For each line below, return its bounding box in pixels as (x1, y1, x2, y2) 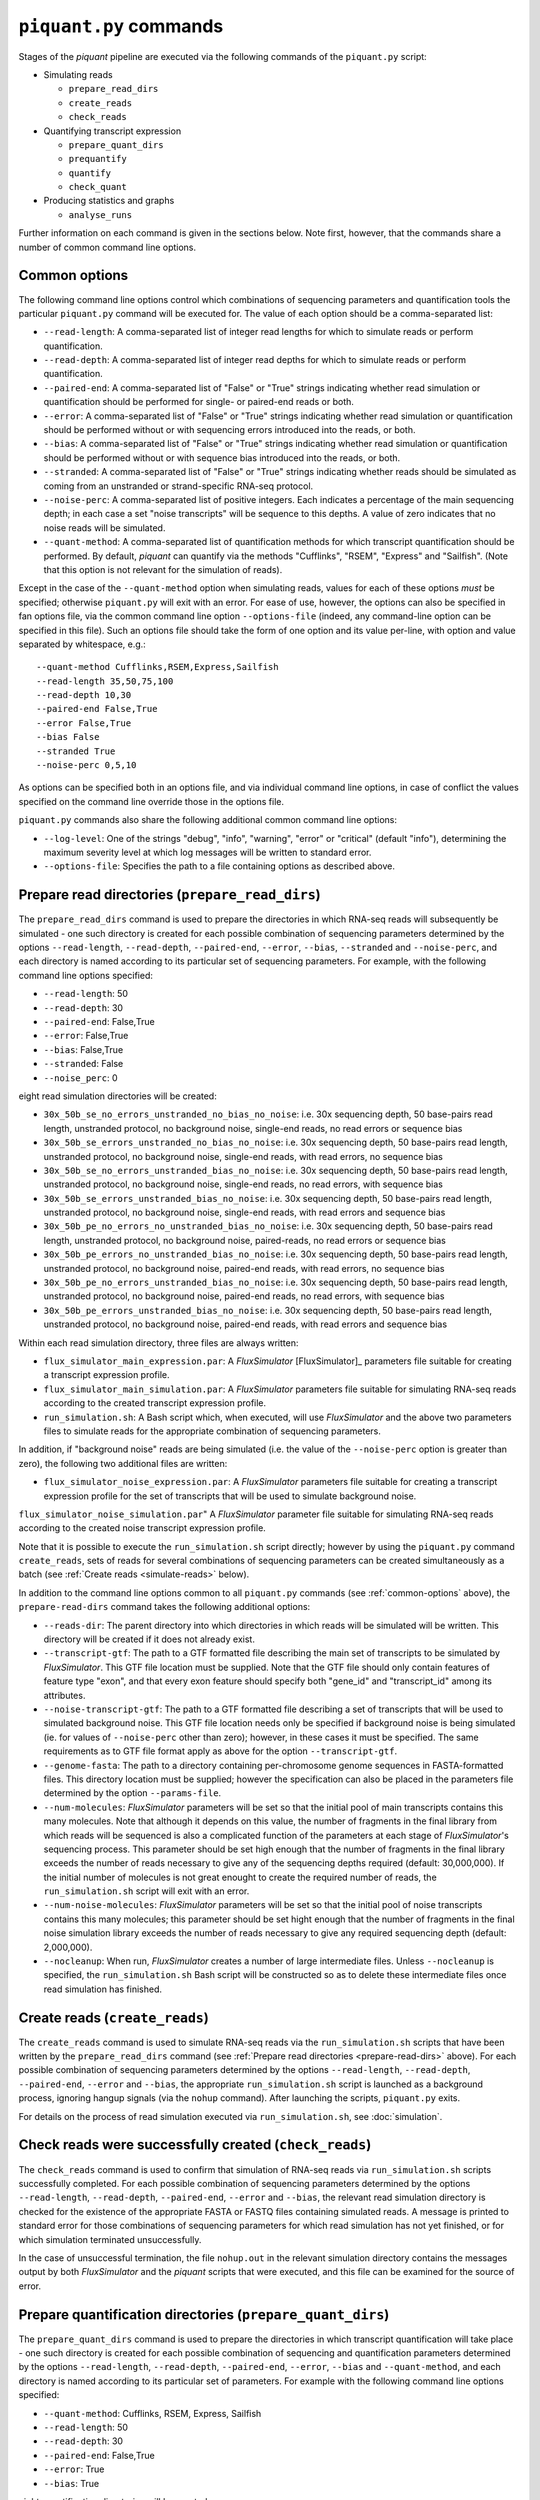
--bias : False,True (43, 1043, 124, 1055)
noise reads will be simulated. (43, 521, 166, 534)
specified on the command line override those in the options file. (18, 795, 285, 807)
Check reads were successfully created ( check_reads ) (18, 2136, 372, 2154)
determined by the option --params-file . (43, 1787, 222, 1799)
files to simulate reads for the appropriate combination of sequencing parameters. (43, 1425, 382, 1437)
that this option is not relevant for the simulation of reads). (43, 563, 283, 575)
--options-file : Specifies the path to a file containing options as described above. (43, 860, 395, 872)
